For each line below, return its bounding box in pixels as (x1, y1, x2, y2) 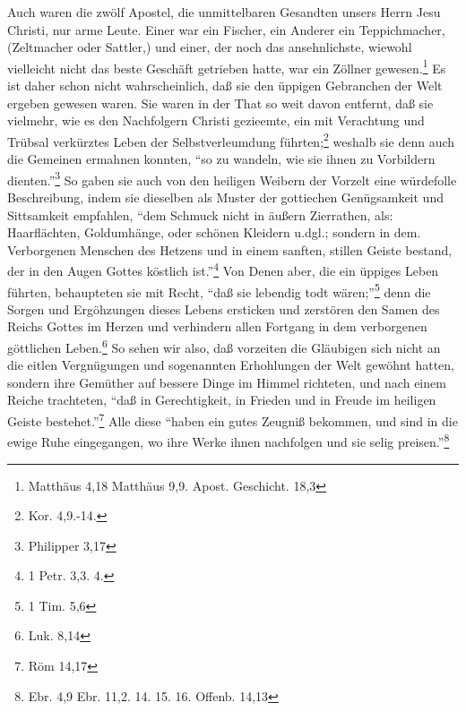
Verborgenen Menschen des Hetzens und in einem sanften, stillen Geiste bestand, (7, 240, 453, 259)
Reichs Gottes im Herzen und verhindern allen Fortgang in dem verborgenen (7, 317, 427, 336)
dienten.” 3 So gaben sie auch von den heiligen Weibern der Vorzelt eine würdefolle (7, 167, 457, 189)
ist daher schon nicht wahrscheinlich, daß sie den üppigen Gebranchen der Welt (7, 76, 443, 95)
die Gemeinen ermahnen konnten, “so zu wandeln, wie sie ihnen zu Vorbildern (7, 150, 436, 168)
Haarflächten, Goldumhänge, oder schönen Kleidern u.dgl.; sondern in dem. (7, 223, 421, 242)
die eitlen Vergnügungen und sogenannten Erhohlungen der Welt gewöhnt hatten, (7, 355, 455, 374)
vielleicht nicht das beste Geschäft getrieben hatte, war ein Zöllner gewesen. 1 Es (7, 56, 446, 77)
